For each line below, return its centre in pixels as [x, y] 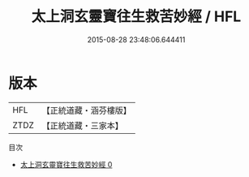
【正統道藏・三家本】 [83, 125]
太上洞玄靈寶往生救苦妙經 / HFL [136, 17]
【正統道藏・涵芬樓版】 [87, 110]
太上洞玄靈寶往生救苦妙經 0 [66, 164]
